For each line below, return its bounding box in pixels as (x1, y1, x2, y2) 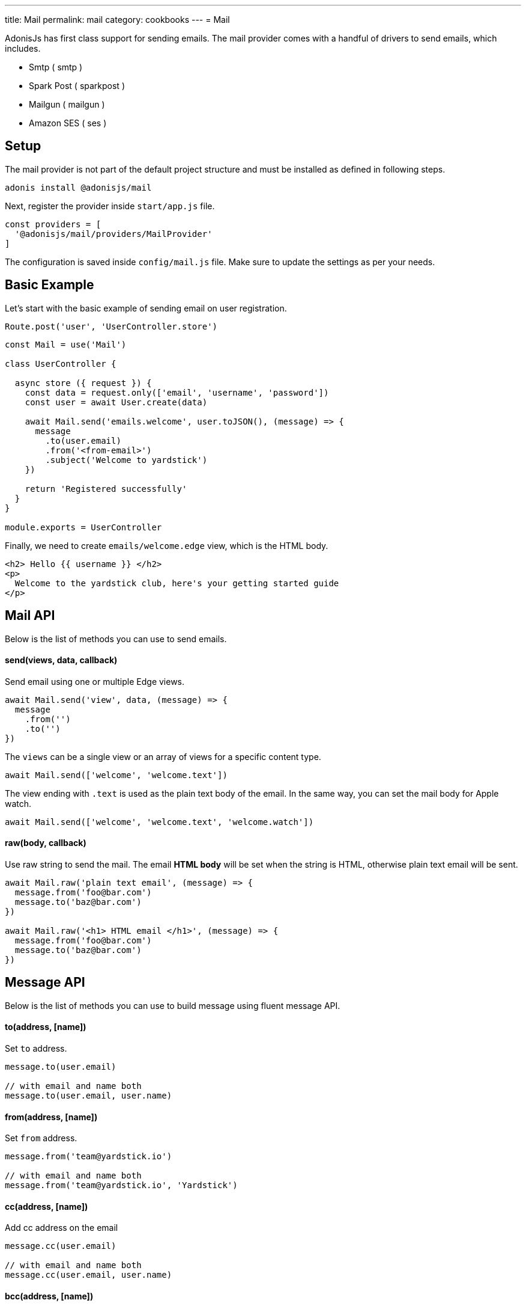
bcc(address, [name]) (5, 1291, 94, 1302)
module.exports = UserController (5, 522, 162, 532)
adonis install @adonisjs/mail (5, 182, 152, 192)
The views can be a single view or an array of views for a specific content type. (5, 751, 321, 762)
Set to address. (5, 1043, 67, 1054)
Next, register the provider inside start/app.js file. (5, 200, 215, 211)
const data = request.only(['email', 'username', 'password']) (25, 387, 329, 397)
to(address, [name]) (5, 1022, 86, 1032)
